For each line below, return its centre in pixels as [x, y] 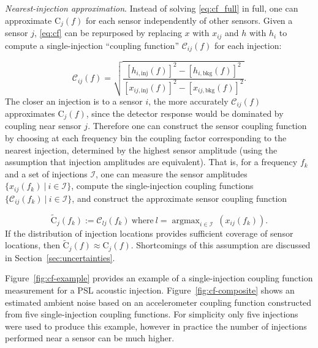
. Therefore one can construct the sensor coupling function [197, 126]
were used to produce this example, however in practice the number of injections [156, 326]
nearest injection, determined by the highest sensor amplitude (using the [141, 150]
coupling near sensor [43, 126]
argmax [186, 220]
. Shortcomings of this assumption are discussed [221, 245]
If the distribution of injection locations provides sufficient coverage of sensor [149, 233]
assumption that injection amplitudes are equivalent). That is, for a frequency [151, 162]
